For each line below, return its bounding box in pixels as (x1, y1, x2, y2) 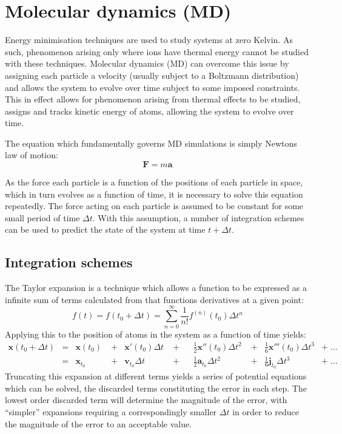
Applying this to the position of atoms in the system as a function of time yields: (5, 327, 306, 340)
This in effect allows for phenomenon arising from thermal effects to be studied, (5, 93, 301, 105)
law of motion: (5, 149, 58, 161)
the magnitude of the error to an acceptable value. (5, 417, 192, 430)
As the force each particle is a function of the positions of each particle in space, (5, 176, 303, 189)
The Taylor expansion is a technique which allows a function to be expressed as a (5, 281, 307, 294)
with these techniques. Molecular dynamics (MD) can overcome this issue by (5, 57, 289, 70)
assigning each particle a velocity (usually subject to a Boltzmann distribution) (5, 68, 299, 81)
